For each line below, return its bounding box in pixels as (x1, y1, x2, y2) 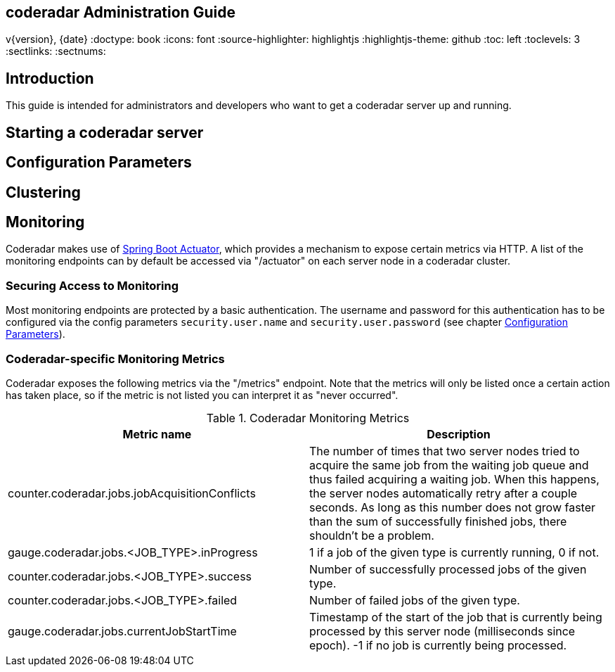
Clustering (6, 183, 81, 201)
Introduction (6, 69, 94, 87)
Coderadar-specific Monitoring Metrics (6, 351, 225, 366)
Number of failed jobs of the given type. (309, 592, 520, 607)
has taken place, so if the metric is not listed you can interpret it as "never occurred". (6, 388, 399, 401)
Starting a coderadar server (6, 123, 204, 141)
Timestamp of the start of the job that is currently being (309, 609, 602, 624)
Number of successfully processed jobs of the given (309, 562, 587, 576)
